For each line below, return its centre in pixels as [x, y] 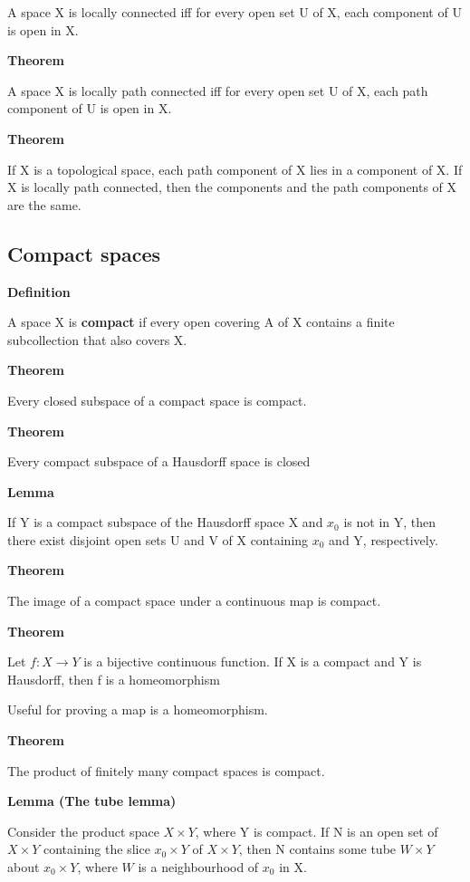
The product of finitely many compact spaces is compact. [166, 770]
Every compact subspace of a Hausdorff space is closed [159, 461]
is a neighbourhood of [198, 867]
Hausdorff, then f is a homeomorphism [114, 679]
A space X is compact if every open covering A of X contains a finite [201, 322]
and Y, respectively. [384, 539]
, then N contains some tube [317, 849]
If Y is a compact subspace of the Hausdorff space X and [165, 522]
